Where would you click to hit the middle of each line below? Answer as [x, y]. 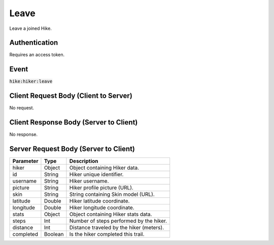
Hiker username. [89, 181]
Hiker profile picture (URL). [101, 188]
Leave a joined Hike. [30, 28]
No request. [22, 108]
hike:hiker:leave [31, 81]
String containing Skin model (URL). [112, 194]
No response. [24, 135]
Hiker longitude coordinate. [102, 208]
